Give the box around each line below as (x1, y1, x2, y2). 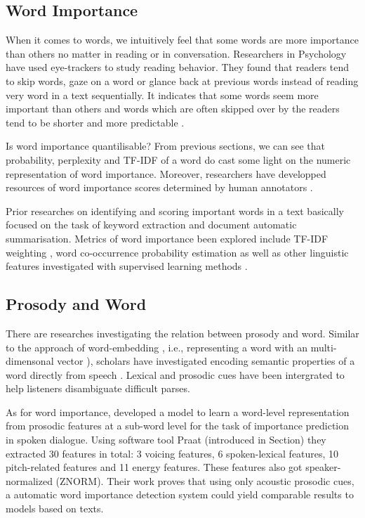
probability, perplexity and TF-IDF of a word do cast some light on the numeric (6, 152, 351, 167)
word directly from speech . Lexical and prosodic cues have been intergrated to (6, 367, 345, 382)
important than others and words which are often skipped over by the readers (6, 101, 340, 116)
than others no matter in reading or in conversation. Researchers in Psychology (6, 46, 347, 60)
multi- (310, 339, 337, 354)
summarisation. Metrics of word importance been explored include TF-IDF (6, 231, 328, 245)
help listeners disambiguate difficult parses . (6, 381, 190, 396)
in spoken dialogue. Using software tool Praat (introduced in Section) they (6, 432, 326, 447)
